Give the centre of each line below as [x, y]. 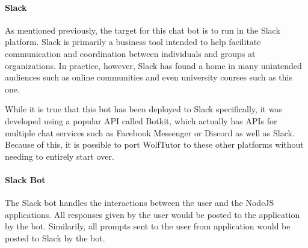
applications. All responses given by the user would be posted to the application [152, 214]
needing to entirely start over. [60, 156]
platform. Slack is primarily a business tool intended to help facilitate [133, 42]
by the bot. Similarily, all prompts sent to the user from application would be [148, 226]
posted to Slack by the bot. [55, 237]
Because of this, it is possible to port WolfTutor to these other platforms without [154, 144]
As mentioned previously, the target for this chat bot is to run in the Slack [143, 30]
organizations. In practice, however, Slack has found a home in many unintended [153, 65]
